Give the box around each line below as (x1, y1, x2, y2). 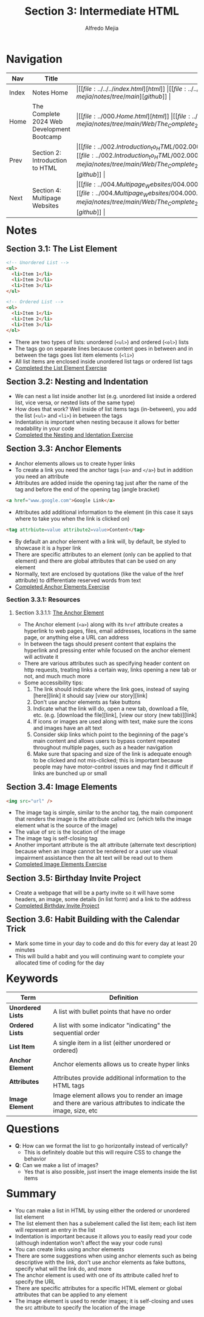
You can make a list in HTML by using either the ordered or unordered (15, 1207, 190, 1214)
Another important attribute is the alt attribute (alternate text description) (15, 841, 197, 849)
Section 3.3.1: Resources (6, 595, 81, 603)
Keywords (6, 971, 58, 985)
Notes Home (32, 88, 69, 97)
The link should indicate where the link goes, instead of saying (33, 686, 189, 693)
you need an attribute (15, 472, 69, 480)
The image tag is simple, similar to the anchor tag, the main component (15, 809, 193, 817)
